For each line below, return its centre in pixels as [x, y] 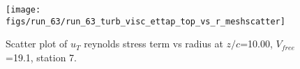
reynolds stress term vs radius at [153, 44]
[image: [23, 10]
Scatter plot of [37, 44]
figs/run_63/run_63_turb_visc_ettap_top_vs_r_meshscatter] [145, 21]
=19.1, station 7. [41, 57]
